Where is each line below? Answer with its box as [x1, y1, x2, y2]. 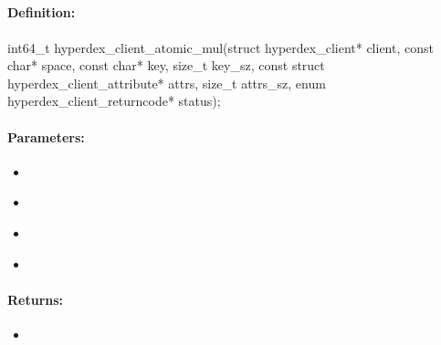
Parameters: [7, 127, 85, 146]
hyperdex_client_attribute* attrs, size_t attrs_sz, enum [7, 73, 326, 92]
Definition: [7, 3, 76, 22]
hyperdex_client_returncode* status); [7, 91, 221, 110]
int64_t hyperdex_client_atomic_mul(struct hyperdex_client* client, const [7, 37, 434, 57]
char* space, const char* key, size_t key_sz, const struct [7, 56, 325, 75]
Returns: [7, 289, 64, 308]
